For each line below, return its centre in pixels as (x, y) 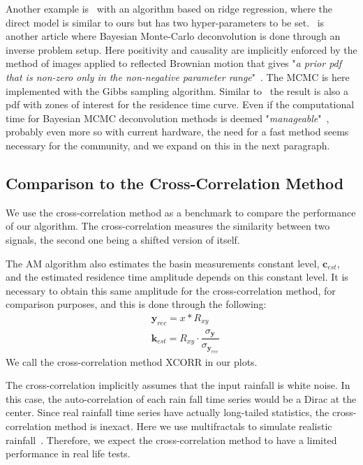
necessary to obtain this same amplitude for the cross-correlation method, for (171, 290)
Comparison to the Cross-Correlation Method (175, 183)
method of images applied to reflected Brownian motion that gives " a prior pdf (174, 63)
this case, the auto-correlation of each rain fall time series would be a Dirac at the (181, 398)
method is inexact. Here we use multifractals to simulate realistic (193, 426)
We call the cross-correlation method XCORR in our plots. (132, 361)
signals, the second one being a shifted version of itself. (123, 239)
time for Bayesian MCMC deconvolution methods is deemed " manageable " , (168, 118)
